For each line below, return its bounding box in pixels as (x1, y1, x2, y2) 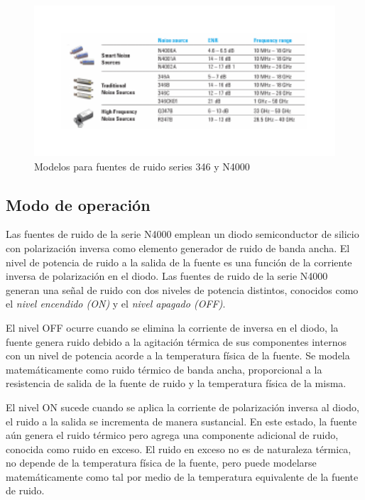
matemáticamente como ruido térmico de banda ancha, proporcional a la (6, 362, 322, 376)
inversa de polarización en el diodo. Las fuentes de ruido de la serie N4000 (6, 268, 328, 283)
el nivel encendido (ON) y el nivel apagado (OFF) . (6, 296, 226, 311)
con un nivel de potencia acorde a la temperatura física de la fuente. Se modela (6, 348, 350, 363)
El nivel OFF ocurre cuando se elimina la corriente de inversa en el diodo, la (6, 320, 339, 335)
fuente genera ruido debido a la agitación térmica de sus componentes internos (6, 334, 347, 349)
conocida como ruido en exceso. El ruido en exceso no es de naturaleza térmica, (6, 441, 352, 456)
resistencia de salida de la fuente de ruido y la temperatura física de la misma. (6, 376, 347, 391)
